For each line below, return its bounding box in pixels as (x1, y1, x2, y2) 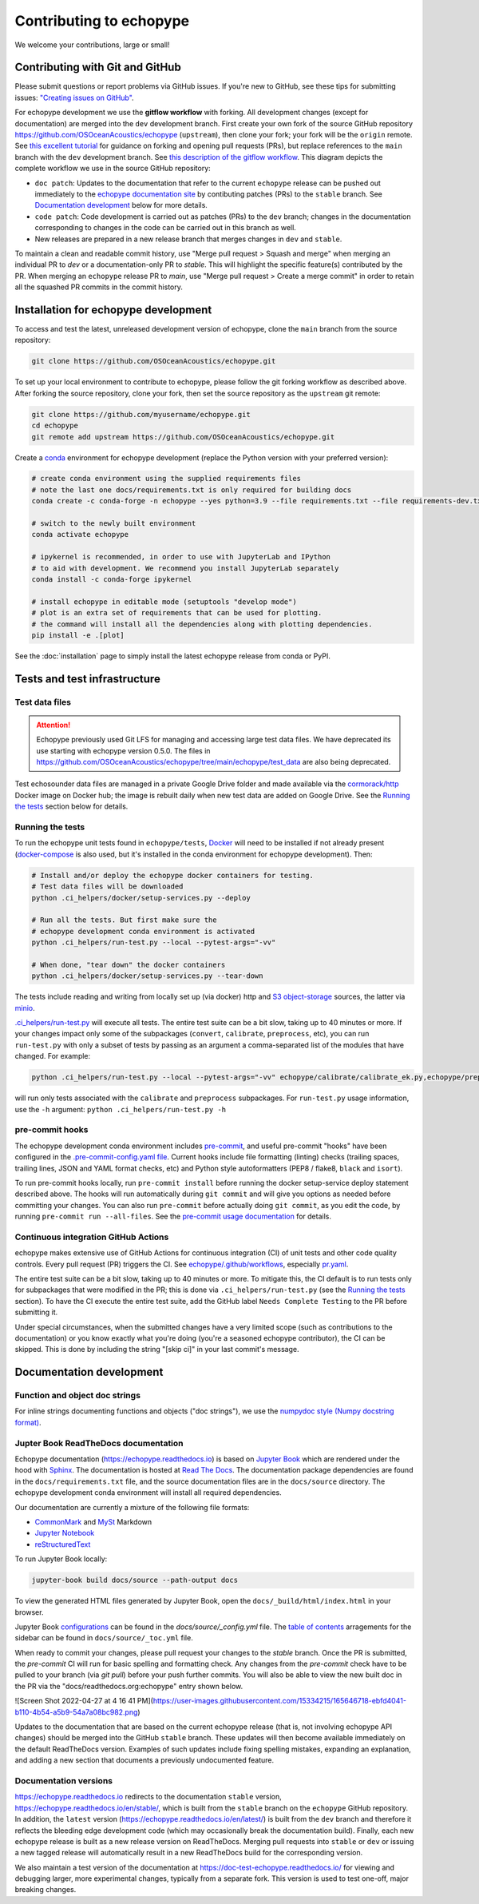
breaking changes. (14, 1885, 77, 1894)
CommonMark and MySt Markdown (34, 1516, 152, 1526)
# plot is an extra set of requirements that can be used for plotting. (31, 608, 323, 618)
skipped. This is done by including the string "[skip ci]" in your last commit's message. (14, 1345, 299, 1354)
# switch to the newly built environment (31, 519, 196, 528)
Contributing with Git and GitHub (14, 61, 181, 74)
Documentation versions (14, 1775, 113, 1786)
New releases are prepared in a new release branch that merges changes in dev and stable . (34, 234, 342, 244)
